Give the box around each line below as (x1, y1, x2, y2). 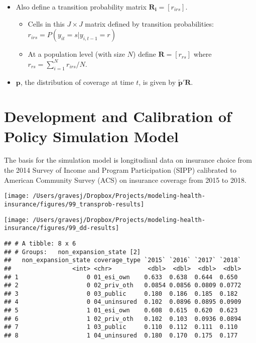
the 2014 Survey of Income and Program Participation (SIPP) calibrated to (4, 165, 236, 175)
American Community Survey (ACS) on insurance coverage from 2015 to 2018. (4, 174, 246, 185)
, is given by (139, 76, 176, 87)
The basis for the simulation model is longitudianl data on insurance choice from (4, 155, 252, 165)
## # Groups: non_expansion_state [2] (4, 248, 141, 256)
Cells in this (28, 18, 65, 29)
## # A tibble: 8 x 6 (4, 240, 76, 247)
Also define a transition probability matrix (16, 2, 147, 12)
